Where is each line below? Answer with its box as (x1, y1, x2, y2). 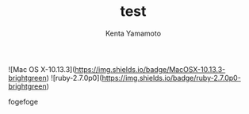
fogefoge (8, 97, 38, 106)
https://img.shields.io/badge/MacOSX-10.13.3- (75, 64, 226, 74)
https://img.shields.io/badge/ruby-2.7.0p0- (102, 73, 242, 82)
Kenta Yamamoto (105, 28, 161, 38)
